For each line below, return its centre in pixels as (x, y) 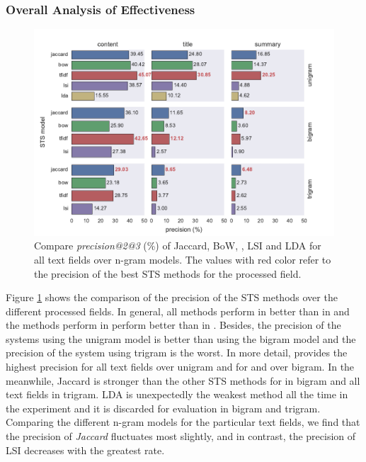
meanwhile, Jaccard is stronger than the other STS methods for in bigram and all (183, 380)
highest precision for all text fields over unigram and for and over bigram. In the (180, 367)
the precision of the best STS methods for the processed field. (168, 273)
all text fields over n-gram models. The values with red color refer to (183, 259)
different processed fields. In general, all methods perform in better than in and (178, 311)
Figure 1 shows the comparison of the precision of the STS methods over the (172, 297)
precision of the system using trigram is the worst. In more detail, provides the (177, 353)
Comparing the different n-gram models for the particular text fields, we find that (183, 422)
